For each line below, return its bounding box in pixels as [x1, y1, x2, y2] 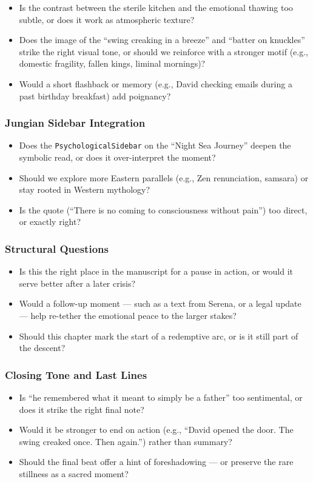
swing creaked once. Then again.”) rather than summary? [19, 435, 232, 447]
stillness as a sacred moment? [19, 467, 129, 480]
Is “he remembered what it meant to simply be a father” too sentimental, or [19, 391, 303, 403]
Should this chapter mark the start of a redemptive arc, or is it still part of [19, 329, 298, 342]
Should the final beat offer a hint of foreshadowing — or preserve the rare [19, 455, 294, 468]
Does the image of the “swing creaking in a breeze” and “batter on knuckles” [19, 33, 305, 46]
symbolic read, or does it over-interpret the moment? [19, 151, 216, 164]
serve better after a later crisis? [19, 276, 136, 289]
